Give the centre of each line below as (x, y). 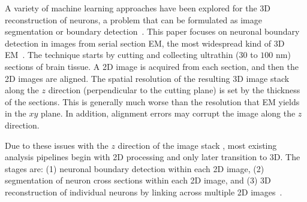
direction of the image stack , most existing (197, 145)
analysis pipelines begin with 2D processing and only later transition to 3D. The (153, 157)
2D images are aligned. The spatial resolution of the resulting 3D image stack (147, 78)
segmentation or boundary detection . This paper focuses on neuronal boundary (152, 31)
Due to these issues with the (57, 145)
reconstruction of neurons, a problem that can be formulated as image (133, 19)
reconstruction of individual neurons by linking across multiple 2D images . (144, 192)
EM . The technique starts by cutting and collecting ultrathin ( (122, 55)
